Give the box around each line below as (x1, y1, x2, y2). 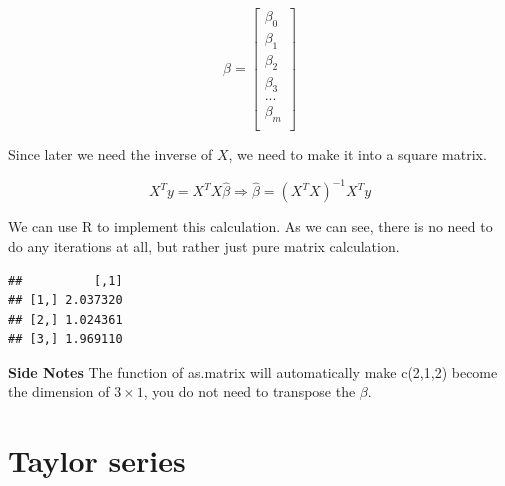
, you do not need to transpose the (143, 381, 356, 402)
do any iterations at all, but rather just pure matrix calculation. (8, 235, 400, 256)
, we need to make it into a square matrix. (228, 144, 487, 165)
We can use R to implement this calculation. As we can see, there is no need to (8, 216, 493, 237)
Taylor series (8, 440, 186, 481)
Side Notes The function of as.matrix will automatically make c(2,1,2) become (8, 361, 498, 382)
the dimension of (8, 381, 110, 402)
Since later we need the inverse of (8, 144, 213, 165)
